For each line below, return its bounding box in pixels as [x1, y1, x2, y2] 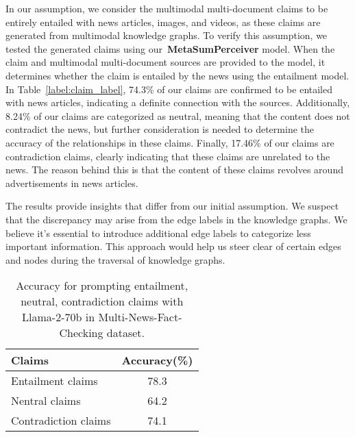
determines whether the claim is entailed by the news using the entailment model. [5, 68, 350, 82]
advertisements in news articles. [5, 175, 138, 190]
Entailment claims [11, 373, 98, 389]
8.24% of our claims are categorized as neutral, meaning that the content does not [5, 108, 350, 123]
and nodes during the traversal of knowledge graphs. [5, 252, 225, 266]
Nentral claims [11, 392, 81, 409]
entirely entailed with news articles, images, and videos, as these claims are [5, 14, 321, 29]
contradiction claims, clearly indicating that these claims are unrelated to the [5, 149, 330, 163]
